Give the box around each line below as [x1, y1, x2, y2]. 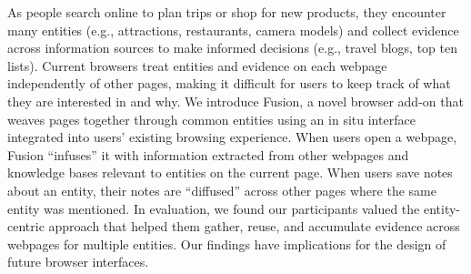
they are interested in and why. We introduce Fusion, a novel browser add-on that [7, 91, 464, 110]
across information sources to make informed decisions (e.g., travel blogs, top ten [7, 38, 457, 57]
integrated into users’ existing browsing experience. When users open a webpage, [7, 127, 457, 147]
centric [7, 217, 45, 236]
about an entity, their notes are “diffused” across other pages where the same [7, 180, 436, 199]
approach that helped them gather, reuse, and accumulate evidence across [48, 217, 460, 236]
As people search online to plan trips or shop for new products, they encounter [7, 3, 446, 21]
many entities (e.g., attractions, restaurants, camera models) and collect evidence [7, 20, 459, 39]
